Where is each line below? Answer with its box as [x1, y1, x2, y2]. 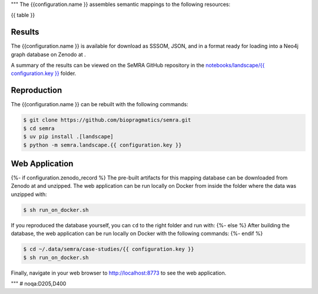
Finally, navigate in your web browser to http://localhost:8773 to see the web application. [11, 269, 227, 276]
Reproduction [11, 86, 62, 96]
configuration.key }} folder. [11, 70, 77, 77]
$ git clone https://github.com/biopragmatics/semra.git [23, 117, 191, 123]
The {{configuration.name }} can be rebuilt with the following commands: [11, 101, 188, 108]
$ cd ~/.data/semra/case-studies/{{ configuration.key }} [23, 246, 194, 253]
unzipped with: [11, 191, 47, 198]
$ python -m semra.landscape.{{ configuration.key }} [23, 142, 182, 148]
